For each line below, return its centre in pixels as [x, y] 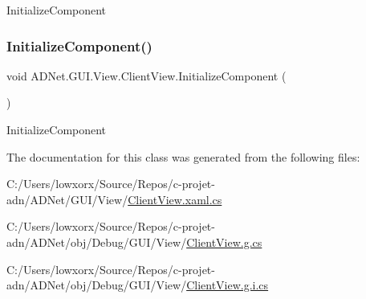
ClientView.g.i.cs [228, 285]
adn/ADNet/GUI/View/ [67, 199]
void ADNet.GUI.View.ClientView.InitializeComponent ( [146, 75]
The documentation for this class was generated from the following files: [183, 156]
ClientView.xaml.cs [175, 199]
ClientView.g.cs [224, 242]
